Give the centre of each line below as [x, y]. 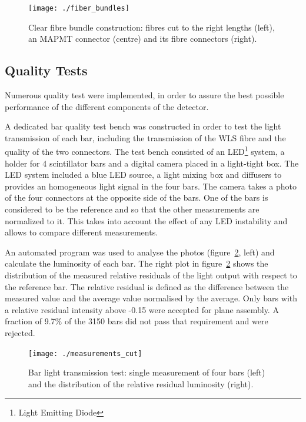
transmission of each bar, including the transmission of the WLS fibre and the [145, 137]
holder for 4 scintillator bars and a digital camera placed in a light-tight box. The [152, 163]
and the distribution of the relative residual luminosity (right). [141, 383]
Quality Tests [46, 70]
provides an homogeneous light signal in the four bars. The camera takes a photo [151, 186]
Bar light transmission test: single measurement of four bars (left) [147, 372]
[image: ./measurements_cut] [85, 353]
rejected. [20, 332]
